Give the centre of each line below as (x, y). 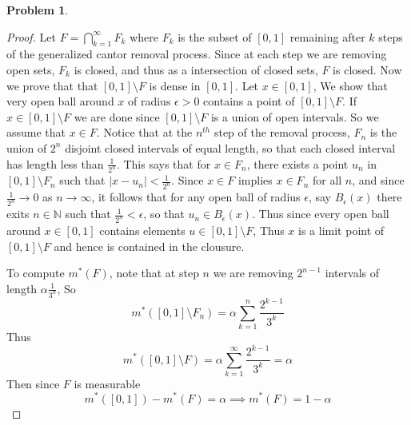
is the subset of (215, 36)
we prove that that (52, 85)
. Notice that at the (144, 132)
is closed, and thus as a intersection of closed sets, (196, 69)
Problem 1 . (38, 10)
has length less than (55, 163)
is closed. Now (367, 69)
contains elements (142, 230)
